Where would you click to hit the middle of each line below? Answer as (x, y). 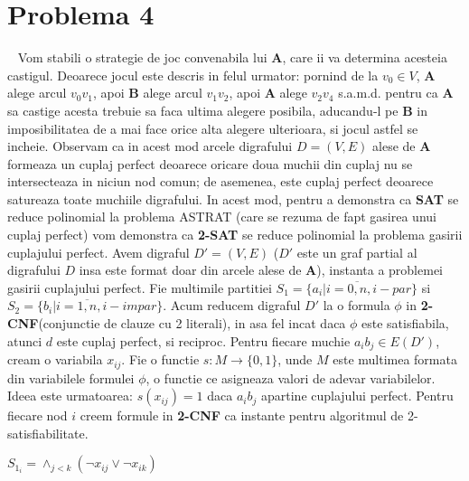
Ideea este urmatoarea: (70, 396)
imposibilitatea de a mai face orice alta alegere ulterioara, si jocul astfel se (213, 128)
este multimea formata (395, 359)
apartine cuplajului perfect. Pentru (357, 396)
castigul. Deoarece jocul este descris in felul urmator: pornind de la (193, 75)
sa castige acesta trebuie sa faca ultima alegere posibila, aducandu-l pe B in (217, 110)
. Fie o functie (160, 359)
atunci (25, 340)
